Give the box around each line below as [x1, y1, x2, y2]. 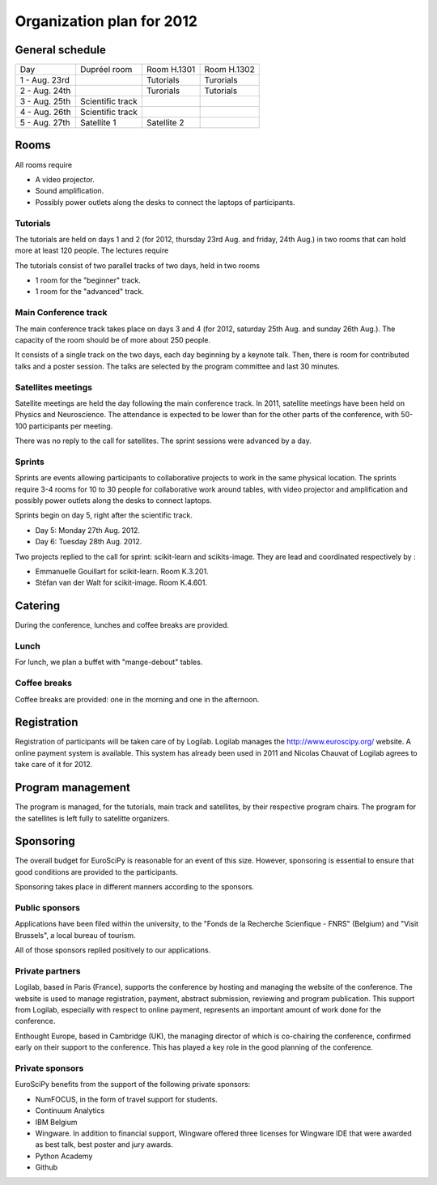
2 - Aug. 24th [19, 85, 71, 96]
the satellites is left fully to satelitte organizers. [15, 813, 170, 823]
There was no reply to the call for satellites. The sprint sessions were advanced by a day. [15, 436, 312, 445]
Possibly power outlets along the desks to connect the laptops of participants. [35, 197, 295, 207]
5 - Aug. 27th [19, 117, 70, 129]
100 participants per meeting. [15, 421, 113, 431]
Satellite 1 [79, 117, 117, 129]
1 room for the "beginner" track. [35, 275, 142, 285]
